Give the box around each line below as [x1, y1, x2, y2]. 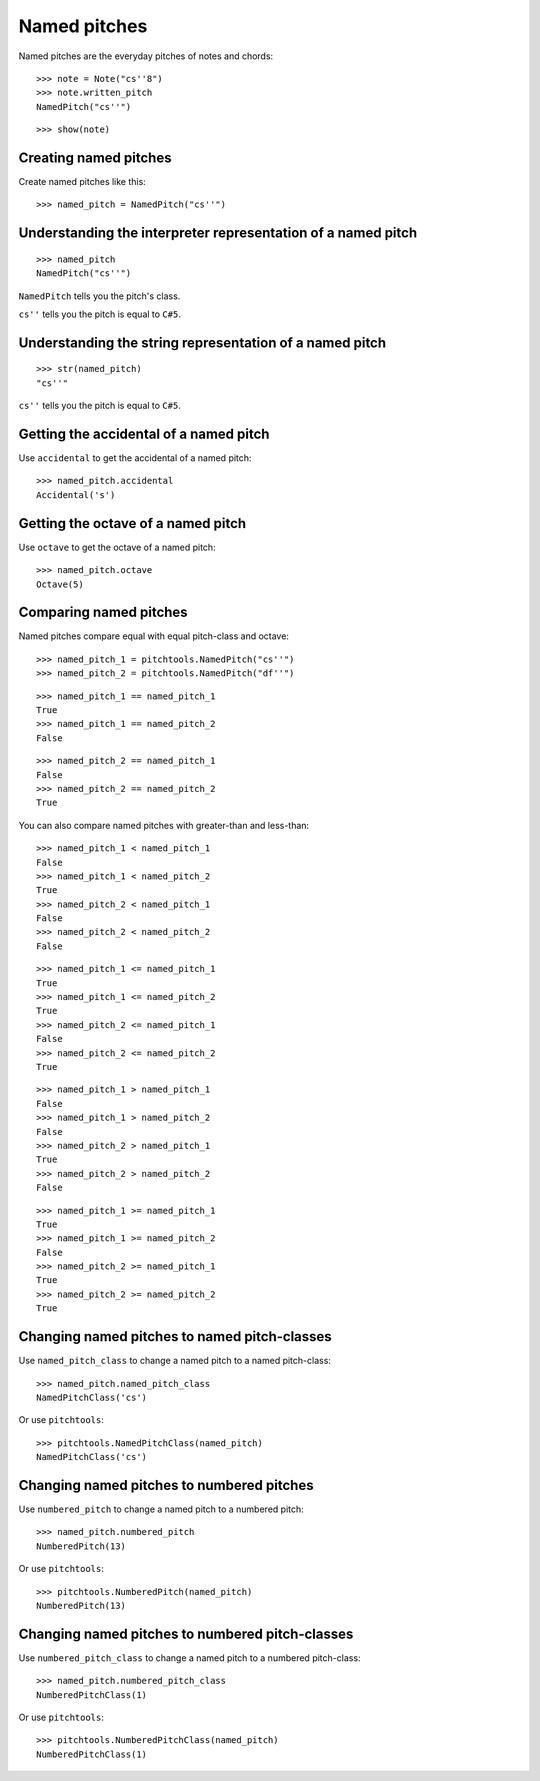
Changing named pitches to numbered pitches [18, 1476, 314, 1494]
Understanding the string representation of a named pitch [18, 334, 387, 351]
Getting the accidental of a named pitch [18, 425, 270, 442]
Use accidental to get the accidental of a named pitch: [18, 452, 252, 464]
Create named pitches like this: [18, 176, 147, 188]
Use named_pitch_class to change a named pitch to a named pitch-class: [18, 1355, 332, 1367]
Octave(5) [36, 578, 84, 590]
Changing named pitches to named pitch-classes [18, 1328, 332, 1345]
